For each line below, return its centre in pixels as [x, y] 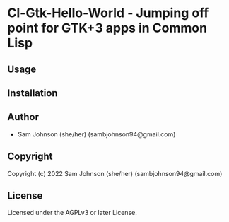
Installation [33, 93]
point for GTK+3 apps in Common [107, 28]
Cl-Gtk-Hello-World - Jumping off [108, 13]
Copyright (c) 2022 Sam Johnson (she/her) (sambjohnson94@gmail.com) [115, 173]
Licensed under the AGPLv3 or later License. [72, 213]
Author [23, 117]
